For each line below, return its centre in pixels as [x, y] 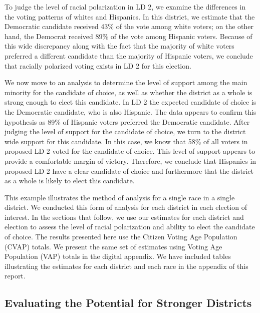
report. [15, 276]
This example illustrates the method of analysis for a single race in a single [120, 197]
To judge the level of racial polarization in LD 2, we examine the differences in [125, 7]
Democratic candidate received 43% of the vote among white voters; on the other [129, 26]
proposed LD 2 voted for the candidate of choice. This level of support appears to [130, 151]
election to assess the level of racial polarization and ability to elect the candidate [130, 227]
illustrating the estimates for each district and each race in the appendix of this [126, 266]
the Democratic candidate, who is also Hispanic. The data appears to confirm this [131, 111]
